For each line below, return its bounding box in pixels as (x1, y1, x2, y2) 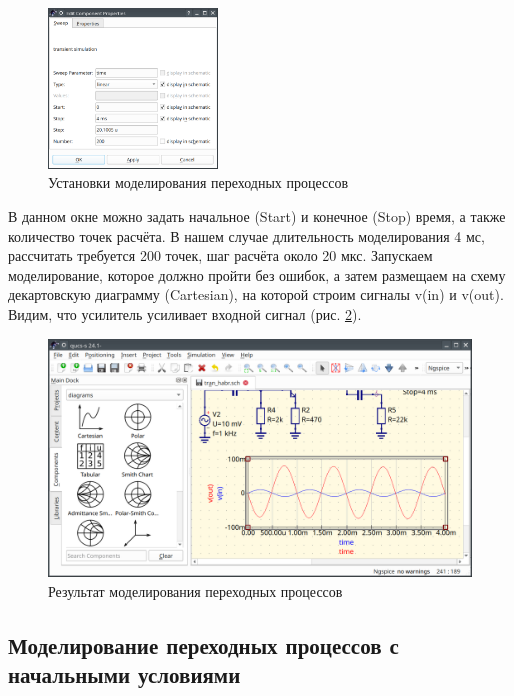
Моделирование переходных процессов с (8, 629, 399, 660)
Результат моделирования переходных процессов (48, 580, 343, 601)
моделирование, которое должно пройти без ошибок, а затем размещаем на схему (8, 264, 506, 285)
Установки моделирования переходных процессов (48, 172, 349, 193)
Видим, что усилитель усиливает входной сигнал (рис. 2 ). (8, 303, 362, 324)
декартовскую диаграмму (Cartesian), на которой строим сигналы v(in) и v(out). (8, 284, 504, 305)
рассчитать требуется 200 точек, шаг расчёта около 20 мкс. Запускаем (8, 245, 433, 266)
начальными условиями (8, 659, 241, 690)
